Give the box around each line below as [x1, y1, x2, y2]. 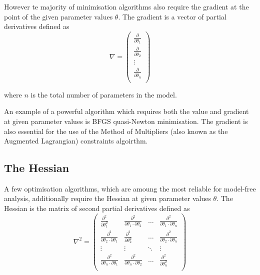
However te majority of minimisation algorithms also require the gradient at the [4, 1, 249, 11]
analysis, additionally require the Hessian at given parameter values [4, 193, 211, 203]
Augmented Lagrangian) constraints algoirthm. [4, 135, 148, 146]
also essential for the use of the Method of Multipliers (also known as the [4, 125, 228, 136]
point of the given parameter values [4, 11, 113, 21]
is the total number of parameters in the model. [30, 89, 177, 99]
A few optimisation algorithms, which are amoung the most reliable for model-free [4, 183, 256, 193]
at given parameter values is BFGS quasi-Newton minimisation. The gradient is [4, 115, 248, 126]
